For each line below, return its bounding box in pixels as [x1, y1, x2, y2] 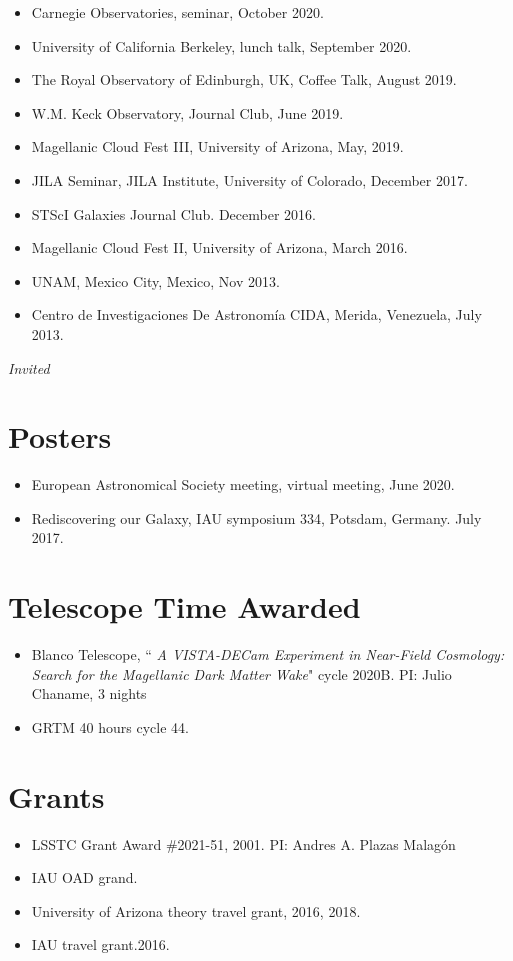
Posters [8, 416, 112, 457]
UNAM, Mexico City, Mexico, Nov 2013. [31, 270, 280, 291]
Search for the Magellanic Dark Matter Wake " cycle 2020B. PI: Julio [31, 663, 452, 684]
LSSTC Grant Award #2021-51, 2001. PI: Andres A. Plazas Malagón [31, 833, 456, 854]
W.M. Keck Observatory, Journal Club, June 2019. [31, 102, 344, 123]
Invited [8, 357, 50, 378]
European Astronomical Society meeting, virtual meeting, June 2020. [31, 474, 455, 495]
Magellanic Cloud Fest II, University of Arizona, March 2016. [31, 237, 408, 258]
